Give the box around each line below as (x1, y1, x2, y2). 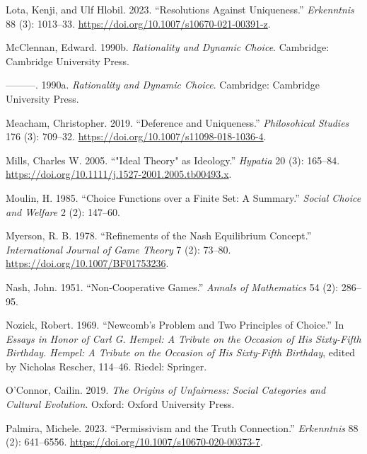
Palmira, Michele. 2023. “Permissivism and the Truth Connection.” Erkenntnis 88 (6, 420, 359, 435)
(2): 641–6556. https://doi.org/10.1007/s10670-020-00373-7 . (6, 434, 263, 449)
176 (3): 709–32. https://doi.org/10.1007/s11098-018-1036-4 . (6, 129, 267, 144)
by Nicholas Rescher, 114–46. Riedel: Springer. (6, 358, 207, 373)
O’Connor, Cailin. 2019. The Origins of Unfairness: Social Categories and (6, 382, 326, 397)
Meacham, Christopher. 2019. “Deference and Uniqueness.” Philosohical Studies (6, 115, 349, 130)
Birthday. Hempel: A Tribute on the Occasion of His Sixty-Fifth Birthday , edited (6, 345, 356, 360)
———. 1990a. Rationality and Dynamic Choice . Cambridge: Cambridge (6, 77, 320, 92)
